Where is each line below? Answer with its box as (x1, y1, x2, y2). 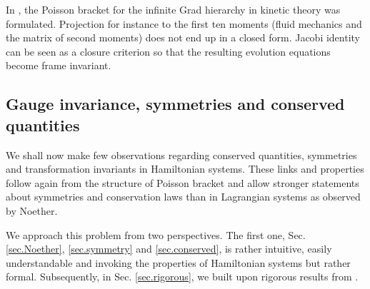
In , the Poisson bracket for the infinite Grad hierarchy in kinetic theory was (6, 2, 341, 16)
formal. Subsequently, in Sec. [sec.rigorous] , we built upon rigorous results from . (6, 269, 359, 284)
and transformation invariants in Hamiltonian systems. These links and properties (6, 161, 364, 176)
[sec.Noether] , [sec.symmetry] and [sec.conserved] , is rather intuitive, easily (6, 241, 332, 256)
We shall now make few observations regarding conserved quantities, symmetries (6, 147, 357, 162)
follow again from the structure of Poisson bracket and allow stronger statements (6, 175, 359, 190)
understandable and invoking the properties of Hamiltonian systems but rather (6, 255, 351, 270)
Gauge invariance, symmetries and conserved (6, 93, 345, 115)
